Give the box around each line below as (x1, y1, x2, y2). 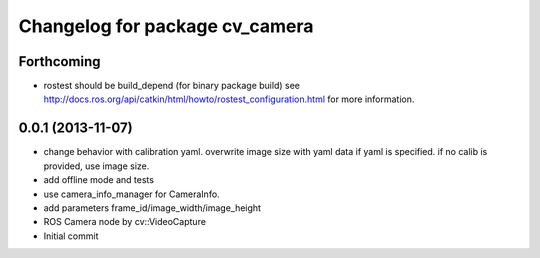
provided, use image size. (43, 160, 150, 172)
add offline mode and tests (43, 174, 155, 186)
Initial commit (43, 230, 99, 242)
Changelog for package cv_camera (18, 15, 314, 37)
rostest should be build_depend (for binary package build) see (43, 80, 300, 92)
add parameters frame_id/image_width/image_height (43, 201, 262, 214)
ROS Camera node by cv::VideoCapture (43, 216, 207, 228)
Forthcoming (18, 53, 101, 70)
